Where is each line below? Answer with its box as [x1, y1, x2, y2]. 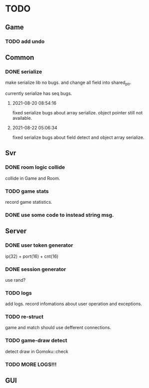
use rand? [5, 277, 26, 283]
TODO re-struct [5, 313, 44, 320]
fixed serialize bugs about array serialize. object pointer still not [12, 109, 143, 115]
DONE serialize [5, 68, 42, 75]
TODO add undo [5, 38, 45, 45]
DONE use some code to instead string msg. [5, 211, 114, 218]
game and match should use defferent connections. [5, 325, 111, 331]
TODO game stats [5, 188, 49, 195]
